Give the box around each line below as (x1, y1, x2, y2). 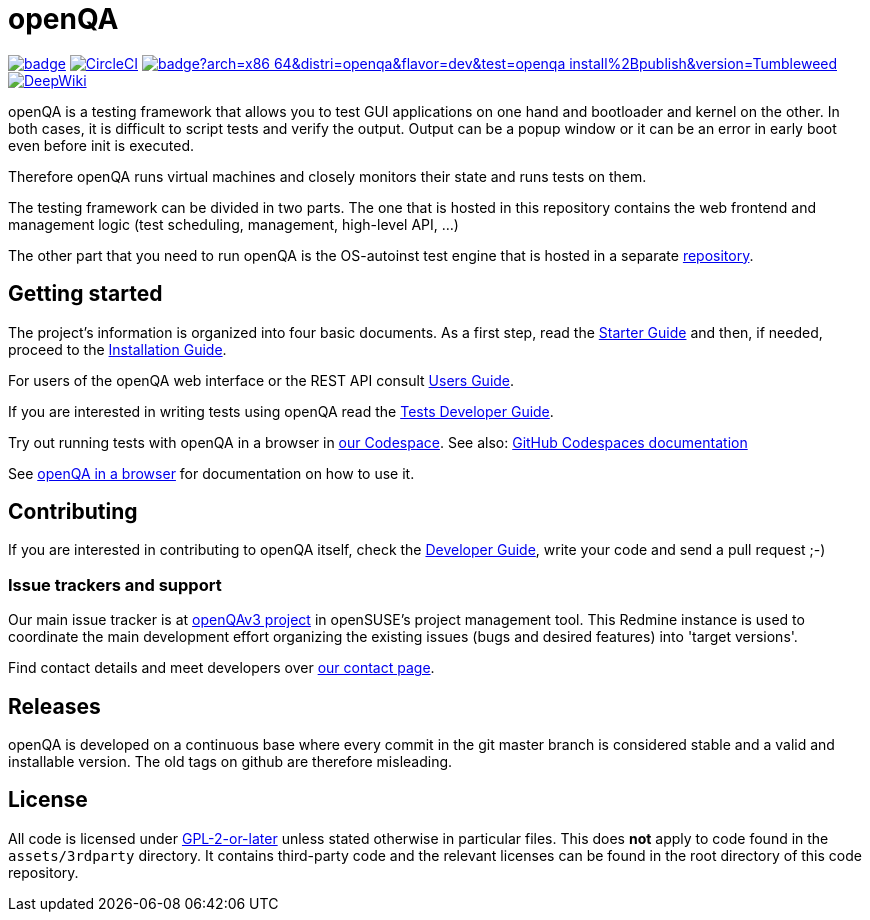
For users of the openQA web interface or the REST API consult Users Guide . (8, 371, 515, 389)
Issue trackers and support (8, 574, 222, 595)
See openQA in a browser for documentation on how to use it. (8, 464, 415, 482)
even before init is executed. (8, 136, 195, 154)
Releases (8, 693, 101, 719)
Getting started (8, 281, 163, 307)
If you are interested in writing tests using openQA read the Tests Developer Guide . (8, 402, 554, 420)
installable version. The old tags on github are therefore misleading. (8, 753, 453, 771)
